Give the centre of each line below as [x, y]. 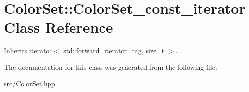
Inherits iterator [28, 50]
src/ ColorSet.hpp [30, 83]
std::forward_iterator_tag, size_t [114, 50]
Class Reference [59, 27]
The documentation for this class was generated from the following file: [111, 66]
